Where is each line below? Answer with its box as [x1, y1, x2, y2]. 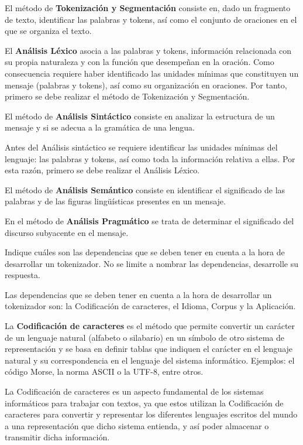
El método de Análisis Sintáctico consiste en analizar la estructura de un [5, 109, 275, 122]
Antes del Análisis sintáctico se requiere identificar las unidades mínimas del [5, 141, 278, 153]
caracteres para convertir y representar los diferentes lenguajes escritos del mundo [5, 408, 298, 420]
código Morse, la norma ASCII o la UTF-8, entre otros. [5, 365, 204, 378]
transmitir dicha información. [5, 431, 110, 443]
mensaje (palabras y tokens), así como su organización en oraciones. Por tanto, [5, 78, 287, 91]
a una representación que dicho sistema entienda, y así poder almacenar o [5, 419, 269, 432]
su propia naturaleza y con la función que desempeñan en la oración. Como [5, 56, 274, 68]
